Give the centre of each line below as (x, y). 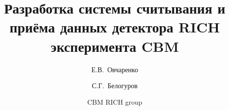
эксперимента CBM (115, 46)
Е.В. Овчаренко (115, 69)
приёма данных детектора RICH (115, 27)
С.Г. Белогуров (115, 86)
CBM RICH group (115, 102)
